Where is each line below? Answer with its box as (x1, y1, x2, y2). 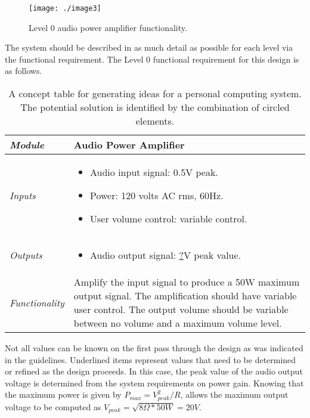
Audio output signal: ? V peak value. (90, 248, 241, 262)
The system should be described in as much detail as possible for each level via (5, 41, 293, 54)
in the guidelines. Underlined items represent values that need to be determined (5, 353, 296, 366)
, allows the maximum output (180, 388, 289, 401)
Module (10, 138, 45, 152)
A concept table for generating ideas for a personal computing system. (8, 86, 302, 101)
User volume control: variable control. (90, 212, 247, 226)
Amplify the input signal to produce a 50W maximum (73, 275, 300, 289)
